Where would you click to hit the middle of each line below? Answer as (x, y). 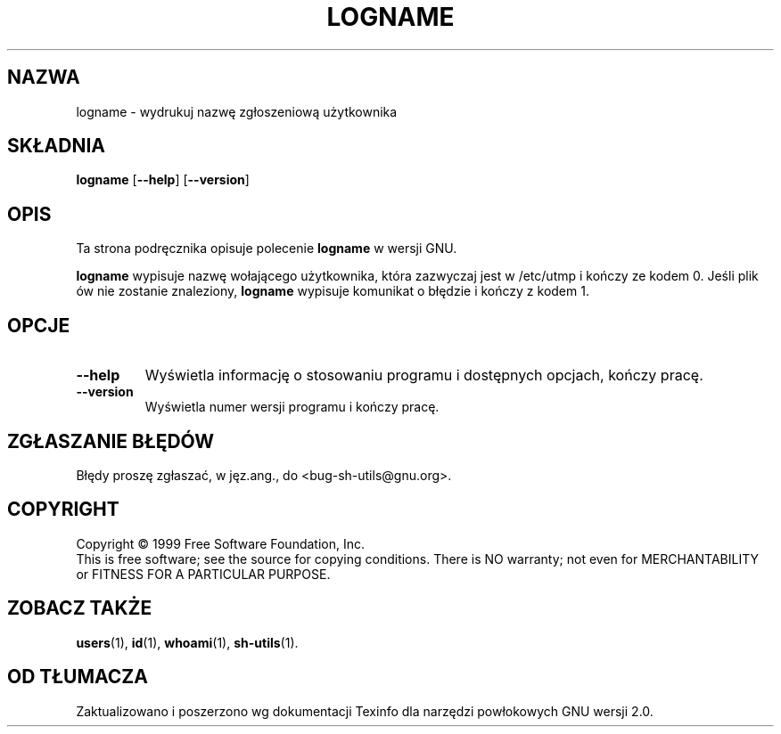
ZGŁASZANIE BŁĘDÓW (111, 441)
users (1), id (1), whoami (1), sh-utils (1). (187, 642)
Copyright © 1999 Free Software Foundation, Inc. (221, 543)
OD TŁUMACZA (78, 677)
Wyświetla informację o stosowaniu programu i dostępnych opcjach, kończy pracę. (424, 375)
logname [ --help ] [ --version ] (163, 180)
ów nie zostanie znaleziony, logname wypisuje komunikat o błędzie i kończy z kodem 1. (333, 291)
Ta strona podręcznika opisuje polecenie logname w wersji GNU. (267, 249)
